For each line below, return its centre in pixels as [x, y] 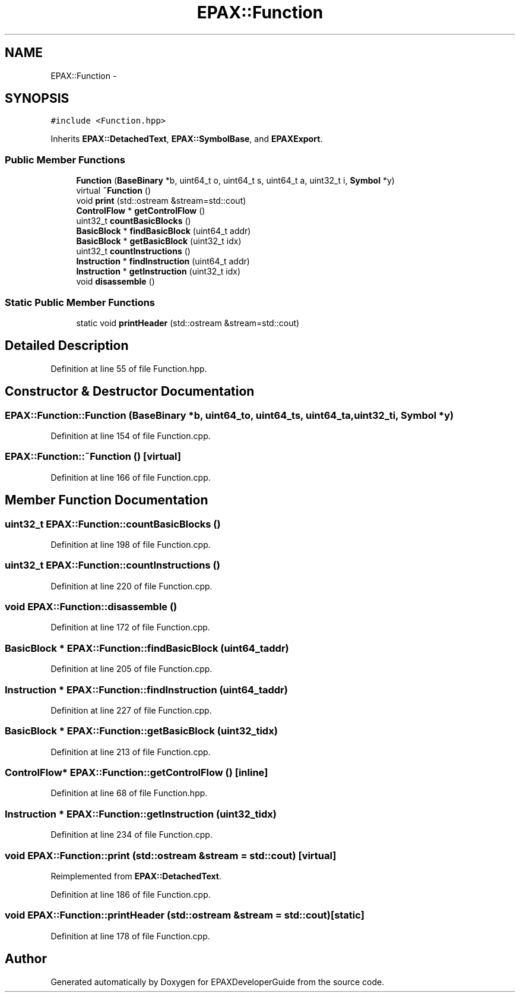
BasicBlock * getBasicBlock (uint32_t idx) [159, 241]
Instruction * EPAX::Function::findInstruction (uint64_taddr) [146, 690]
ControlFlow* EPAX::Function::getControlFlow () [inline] [137, 773]
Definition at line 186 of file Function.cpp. [131, 894]
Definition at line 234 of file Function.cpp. [131, 835]
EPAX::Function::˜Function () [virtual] [93, 457]
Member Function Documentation [107, 500]
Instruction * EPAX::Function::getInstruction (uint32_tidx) [141, 814]
